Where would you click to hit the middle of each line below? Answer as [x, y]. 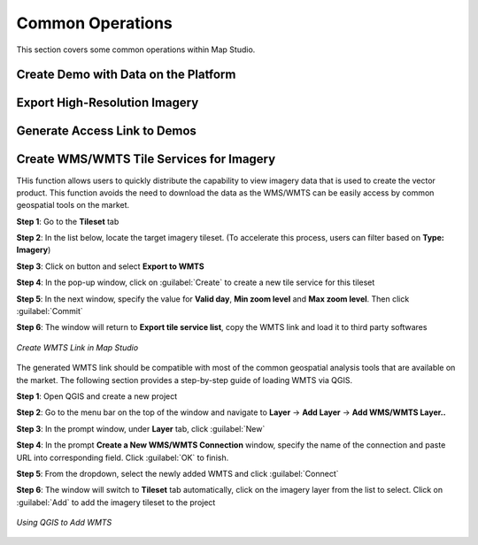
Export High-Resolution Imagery [108, 103]
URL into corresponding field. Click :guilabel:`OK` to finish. [123, 457]
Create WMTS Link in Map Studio [77, 347]
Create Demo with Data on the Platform [126, 75]
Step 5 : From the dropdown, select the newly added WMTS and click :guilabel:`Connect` [178, 473]
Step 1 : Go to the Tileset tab [68, 221]
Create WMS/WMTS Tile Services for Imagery [146, 159]
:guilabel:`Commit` [50, 311]
